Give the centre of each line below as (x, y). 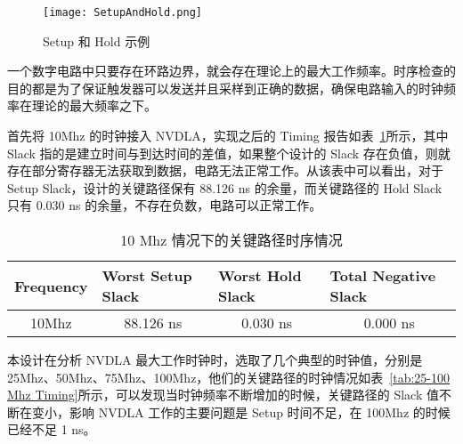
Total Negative (383, 275)
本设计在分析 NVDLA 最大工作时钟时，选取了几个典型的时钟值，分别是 (215, 359)
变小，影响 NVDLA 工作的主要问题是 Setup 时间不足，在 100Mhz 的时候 (241, 412)
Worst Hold (260, 275)
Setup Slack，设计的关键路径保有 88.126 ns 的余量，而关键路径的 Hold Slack (225, 187)
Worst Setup (147, 275)
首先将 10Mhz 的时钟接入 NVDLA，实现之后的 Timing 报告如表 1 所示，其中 (228, 136)
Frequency (51, 286)
